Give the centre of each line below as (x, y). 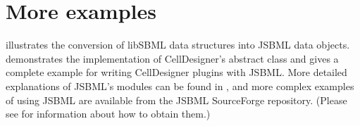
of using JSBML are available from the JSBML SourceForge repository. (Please (176, 100)
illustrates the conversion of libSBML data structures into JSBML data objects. (178, 45)
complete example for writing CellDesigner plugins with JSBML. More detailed (176, 72)
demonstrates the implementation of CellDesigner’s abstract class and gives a (172, 58)
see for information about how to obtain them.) (108, 114)
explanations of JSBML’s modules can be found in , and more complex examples (180, 86)
